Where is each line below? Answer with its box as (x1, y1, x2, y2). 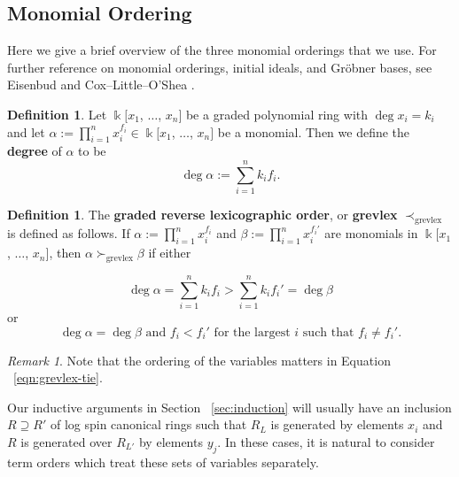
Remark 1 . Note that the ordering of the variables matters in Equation (7, 350, 391, 369)
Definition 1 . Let (7, 104, 107, 123)
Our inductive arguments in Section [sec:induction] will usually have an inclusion (7, 397, 452, 416)
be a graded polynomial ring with (185, 104, 369, 123)
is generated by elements (270, 415, 404, 434)
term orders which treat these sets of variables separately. (7, 452, 319, 471)
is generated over (20, 433, 113, 451)
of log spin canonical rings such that (50, 415, 247, 434)
